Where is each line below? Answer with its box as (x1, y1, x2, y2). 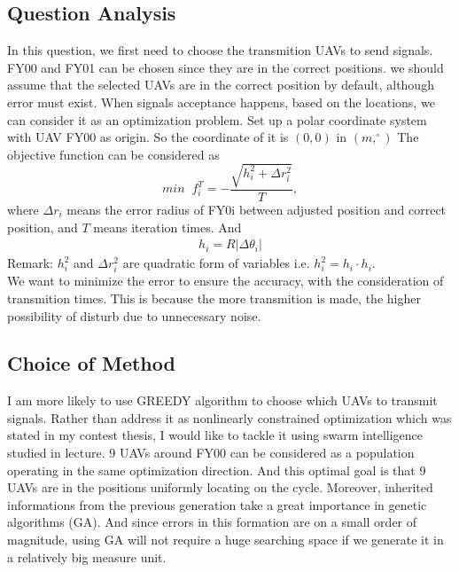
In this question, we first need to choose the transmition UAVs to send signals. (7, 41, 433, 59)
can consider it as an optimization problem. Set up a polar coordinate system (7, 110, 427, 129)
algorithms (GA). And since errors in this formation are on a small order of (7, 513, 417, 531)
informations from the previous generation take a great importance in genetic (7, 495, 427, 513)
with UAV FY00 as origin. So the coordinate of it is (7, 128, 289, 146)
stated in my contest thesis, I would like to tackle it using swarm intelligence (7, 426, 424, 444)
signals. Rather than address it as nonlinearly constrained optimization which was (7, 408, 452, 427)
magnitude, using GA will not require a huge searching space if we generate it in (7, 530, 444, 549)
